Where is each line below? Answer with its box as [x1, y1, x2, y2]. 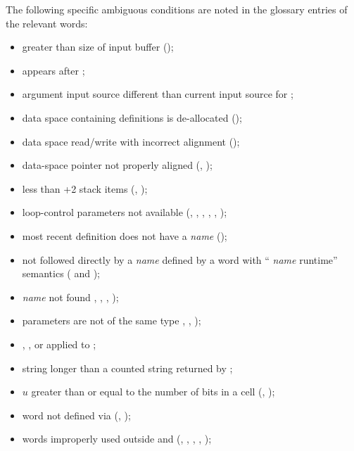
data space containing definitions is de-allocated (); [22, 110, 242, 125]
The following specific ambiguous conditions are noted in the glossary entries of [6, 2, 348, 16]
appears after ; [22, 63, 85, 77]
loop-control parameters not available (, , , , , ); [22, 205, 227, 220]
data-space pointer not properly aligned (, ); [22, 158, 213, 172]
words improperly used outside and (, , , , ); [22, 431, 212, 446]
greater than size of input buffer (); [22, 39, 174, 54]
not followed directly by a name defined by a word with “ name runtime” [22, 252, 338, 267]
